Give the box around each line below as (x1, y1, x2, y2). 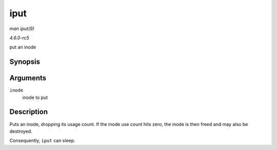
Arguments (9, 74, 47, 83)
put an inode (9, 44, 36, 51)
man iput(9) (9, 26, 34, 32)
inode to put (22, 94, 48, 101)
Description (9, 108, 48, 116)
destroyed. (9, 128, 33, 134)
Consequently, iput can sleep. (9, 138, 75, 144)
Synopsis (9, 58, 41, 66)
